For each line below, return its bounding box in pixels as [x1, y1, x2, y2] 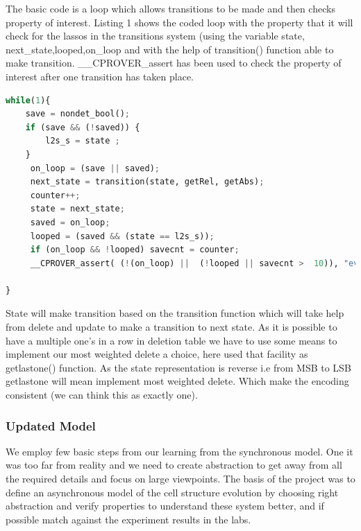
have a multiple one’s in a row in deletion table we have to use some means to [6, 333, 337, 347]
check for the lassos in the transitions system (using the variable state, [6, 28, 305, 43]
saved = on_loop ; [30, 217, 110, 227]
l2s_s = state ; [45, 136, 120, 146]
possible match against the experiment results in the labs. [6, 512, 251, 526]
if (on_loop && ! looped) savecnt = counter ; [30, 245, 240, 255]
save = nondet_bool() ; [25, 109, 131, 119]
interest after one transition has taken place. [6, 69, 194, 83]
